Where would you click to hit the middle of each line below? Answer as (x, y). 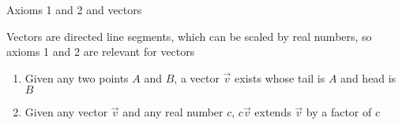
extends (273, 112)
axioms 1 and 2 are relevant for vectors (101, 51)
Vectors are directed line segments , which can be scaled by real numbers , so (189, 36)
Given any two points (77, 77)
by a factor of (339, 112)
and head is (368, 77)
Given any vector (66, 112)
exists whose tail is (280, 77)
